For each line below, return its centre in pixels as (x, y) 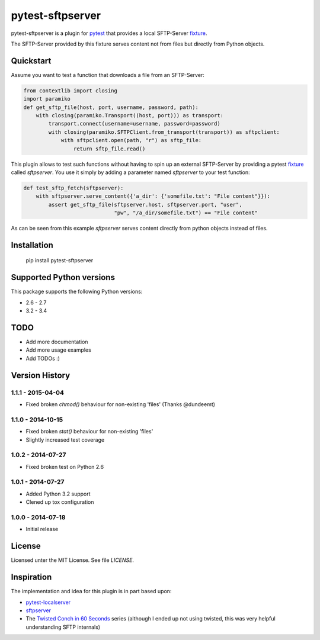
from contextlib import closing (71, 91)
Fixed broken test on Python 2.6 (65, 467)
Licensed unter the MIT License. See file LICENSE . (73, 560)
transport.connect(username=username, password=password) (134, 124)
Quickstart (31, 61)
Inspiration (31, 577)
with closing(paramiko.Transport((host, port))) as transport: (130, 115)
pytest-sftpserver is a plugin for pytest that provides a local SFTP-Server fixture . (109, 33)
